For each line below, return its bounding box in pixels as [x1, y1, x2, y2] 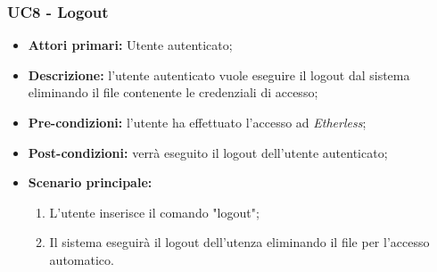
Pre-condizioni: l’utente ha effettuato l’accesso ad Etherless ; [28, 113, 367, 131]
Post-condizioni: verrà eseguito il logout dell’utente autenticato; [28, 143, 388, 161]
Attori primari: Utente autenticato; [28, 36, 233, 54]
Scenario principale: [28, 173, 153, 192]
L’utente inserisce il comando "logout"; [49, 202, 260, 221]
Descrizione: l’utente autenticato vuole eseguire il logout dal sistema [28, 65, 410, 84]
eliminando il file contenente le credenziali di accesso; [28, 83, 318, 102]
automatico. [49, 250, 114, 268]
